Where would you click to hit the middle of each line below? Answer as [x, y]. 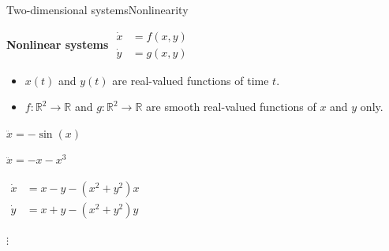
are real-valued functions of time [191, 80]
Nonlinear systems [58, 44]
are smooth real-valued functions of [231, 107]
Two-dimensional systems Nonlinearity [97, 9]
